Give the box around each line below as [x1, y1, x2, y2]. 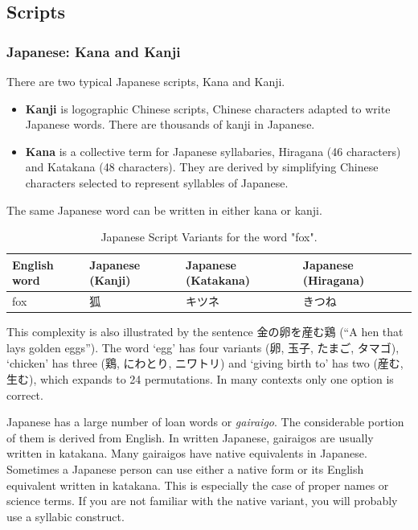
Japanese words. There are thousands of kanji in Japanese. [25, 116, 315, 133]
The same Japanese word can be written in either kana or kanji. [6, 201, 322, 218]
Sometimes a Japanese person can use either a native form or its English [6, 461, 364, 478]
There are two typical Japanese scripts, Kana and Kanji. [6, 73, 285, 89]
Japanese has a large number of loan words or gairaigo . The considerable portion [6, 413, 404, 430]
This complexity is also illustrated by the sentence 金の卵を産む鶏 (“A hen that [6, 323, 404, 340]
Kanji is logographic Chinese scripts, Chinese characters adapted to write [25, 100, 391, 117]
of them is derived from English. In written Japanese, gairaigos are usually [6, 429, 374, 446]
